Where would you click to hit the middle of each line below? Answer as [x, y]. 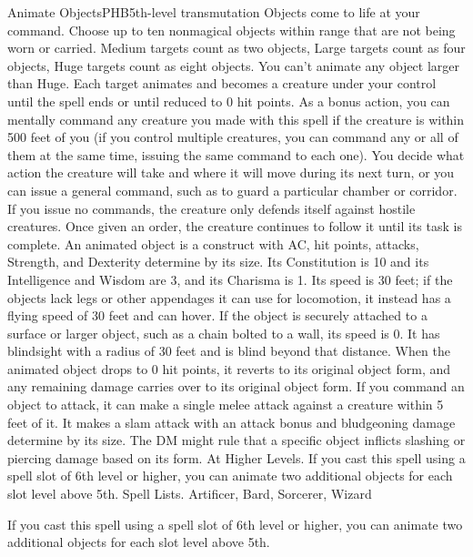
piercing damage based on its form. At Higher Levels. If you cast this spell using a [236, 457]
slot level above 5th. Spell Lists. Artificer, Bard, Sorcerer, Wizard [190, 494]
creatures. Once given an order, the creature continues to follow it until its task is [235, 226]
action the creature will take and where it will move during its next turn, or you [231, 172]
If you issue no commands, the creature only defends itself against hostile [211, 208]
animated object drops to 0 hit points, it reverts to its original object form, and [229, 368]
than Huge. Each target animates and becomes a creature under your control [222, 83]
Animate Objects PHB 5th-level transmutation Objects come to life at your [214, 12]
